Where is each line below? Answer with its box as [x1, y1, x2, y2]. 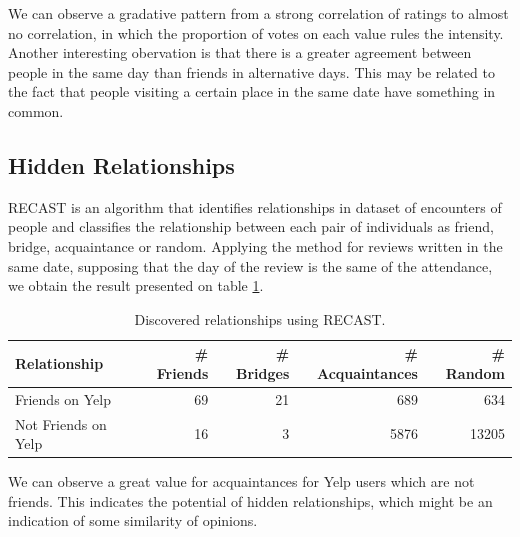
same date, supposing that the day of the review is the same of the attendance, [8, 255, 493, 276]
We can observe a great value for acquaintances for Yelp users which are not [8, 471, 475, 492]
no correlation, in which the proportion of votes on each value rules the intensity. [8, 22, 504, 43]
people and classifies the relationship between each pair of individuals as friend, [8, 216, 494, 237]
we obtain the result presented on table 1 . [8, 275, 264, 296]
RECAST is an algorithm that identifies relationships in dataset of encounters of [8, 196, 502, 217]
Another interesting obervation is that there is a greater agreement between [8, 42, 472, 63]
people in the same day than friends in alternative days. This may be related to [8, 61, 495, 82]
